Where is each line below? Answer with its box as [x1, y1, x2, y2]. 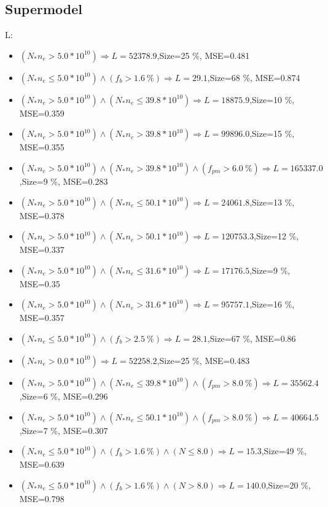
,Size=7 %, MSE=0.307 [19, 424, 108, 436]
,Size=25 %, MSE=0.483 [157, 354, 250, 366]
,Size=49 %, [261, 444, 307, 457]
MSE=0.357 [19, 311, 64, 324]
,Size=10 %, [249, 93, 295, 106]
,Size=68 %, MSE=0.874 [207, 71, 300, 83]
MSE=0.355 [19, 141, 64, 153]
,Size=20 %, [265, 478, 311, 491]
